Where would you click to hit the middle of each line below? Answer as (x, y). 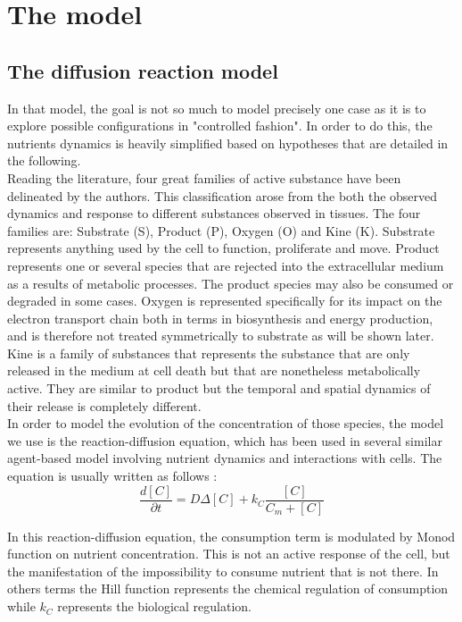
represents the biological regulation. (154, 606)
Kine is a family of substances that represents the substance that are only (209, 353)
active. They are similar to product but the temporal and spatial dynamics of (219, 388)
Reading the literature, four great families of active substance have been (204, 177)
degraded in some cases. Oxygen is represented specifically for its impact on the (225, 301)
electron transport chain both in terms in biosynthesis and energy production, (220, 318)
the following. (44, 160)
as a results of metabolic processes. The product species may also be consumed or (231, 283)
